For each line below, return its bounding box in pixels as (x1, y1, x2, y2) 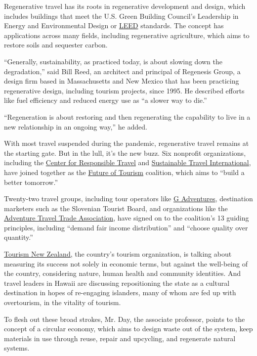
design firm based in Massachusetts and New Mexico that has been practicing (4, 76, 239, 86)
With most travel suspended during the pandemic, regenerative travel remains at (4, 138, 249, 148)
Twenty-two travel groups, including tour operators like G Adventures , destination (4, 193, 253, 204)
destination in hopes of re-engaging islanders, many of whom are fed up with (4, 287, 236, 298)
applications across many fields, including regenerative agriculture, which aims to (4, 30, 250, 40)
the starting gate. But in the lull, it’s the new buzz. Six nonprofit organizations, (4, 147, 246, 158)
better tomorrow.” (4, 177, 58, 187)
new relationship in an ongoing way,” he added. (4, 121, 147, 132)
